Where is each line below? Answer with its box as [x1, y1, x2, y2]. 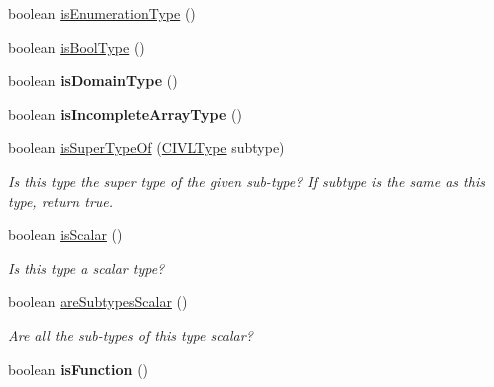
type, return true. [8, 190, 114, 211]
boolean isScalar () [8, 224, 123, 245]
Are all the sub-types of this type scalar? [8, 324, 253, 345]
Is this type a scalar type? [8, 257, 165, 278]
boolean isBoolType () [8, 36, 145, 57]
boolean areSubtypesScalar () [8, 291, 188, 312]
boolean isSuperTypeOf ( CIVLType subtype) [8, 137, 285, 158]
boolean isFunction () [8, 358, 149, 379]
